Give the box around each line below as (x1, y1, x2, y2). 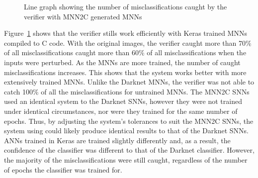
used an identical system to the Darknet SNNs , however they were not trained (4, 96, 242, 106)
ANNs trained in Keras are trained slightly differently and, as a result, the (4, 135, 231, 145)
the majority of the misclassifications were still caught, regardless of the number (4, 154, 248, 165)
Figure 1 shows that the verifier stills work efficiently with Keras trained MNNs (4, 28, 247, 38)
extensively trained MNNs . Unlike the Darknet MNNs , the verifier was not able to (4, 77, 255, 87)
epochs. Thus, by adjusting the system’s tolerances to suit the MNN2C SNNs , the (4, 115, 254, 126)
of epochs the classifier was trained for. (4, 164, 122, 175)
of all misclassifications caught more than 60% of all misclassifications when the (4, 47, 247, 58)
